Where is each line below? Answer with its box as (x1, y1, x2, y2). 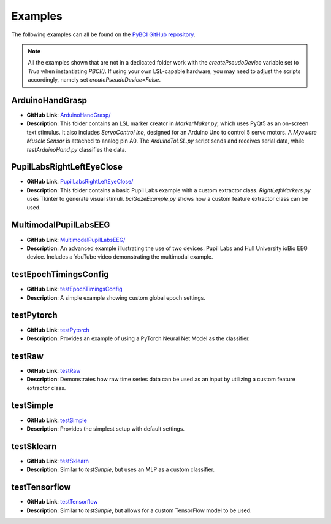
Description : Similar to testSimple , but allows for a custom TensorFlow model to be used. (26, 507, 252, 514)
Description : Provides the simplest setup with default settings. (26, 424, 185, 432)
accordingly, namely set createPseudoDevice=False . (28, 76, 161, 84)
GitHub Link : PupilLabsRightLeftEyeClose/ (26, 178, 134, 186)
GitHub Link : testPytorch (26, 326, 90, 334)
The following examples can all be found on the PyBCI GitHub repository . (11, 31, 196, 38)
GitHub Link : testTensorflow (26, 498, 98, 506)
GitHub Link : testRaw (26, 367, 81, 374)
